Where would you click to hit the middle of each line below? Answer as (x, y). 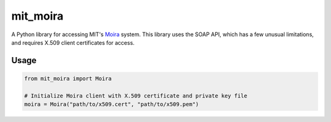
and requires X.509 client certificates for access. (73, 42)
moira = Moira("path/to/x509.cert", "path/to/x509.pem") (112, 105)
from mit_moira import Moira (68, 78)
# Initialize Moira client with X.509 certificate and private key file (136, 96)
